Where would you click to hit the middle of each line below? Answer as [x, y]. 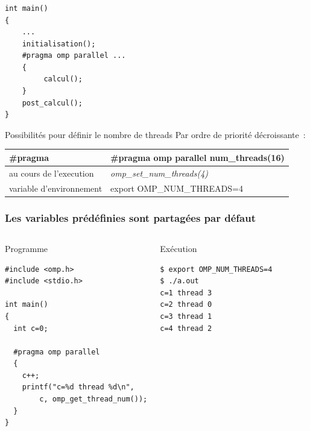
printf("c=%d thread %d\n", [78, 387]
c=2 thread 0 [186, 305]
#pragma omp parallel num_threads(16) [198, 157]
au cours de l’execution [52, 173]
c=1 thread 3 [186, 293]
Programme [27, 248]
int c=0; [31, 328]
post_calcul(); [52, 103]
